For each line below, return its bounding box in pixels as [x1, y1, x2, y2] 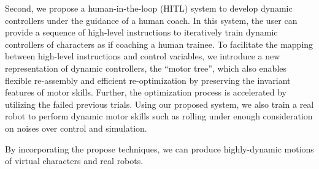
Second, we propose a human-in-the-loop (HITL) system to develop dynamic [5, 2, 293, 14]
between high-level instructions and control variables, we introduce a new [5, 50, 280, 62]
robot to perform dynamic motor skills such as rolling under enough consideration [5, 110, 313, 122]
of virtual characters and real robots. [5, 154, 144, 167]
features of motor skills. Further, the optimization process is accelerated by [5, 86, 286, 99]
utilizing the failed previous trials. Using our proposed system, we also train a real [5, 97, 314, 110]
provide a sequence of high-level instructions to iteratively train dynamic [5, 26, 278, 39]
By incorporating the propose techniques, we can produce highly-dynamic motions [5, 142, 314, 155]
